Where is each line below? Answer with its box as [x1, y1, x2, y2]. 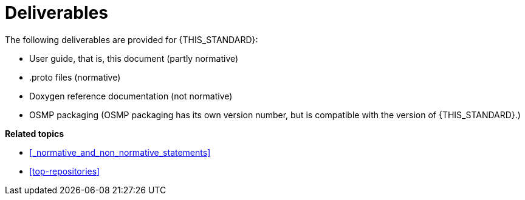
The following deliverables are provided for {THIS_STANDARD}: [5, 34, 258, 45]
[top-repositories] [29, 165, 100, 176]
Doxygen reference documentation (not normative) [29, 90, 233, 101]
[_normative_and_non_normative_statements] [29, 147, 211, 158]
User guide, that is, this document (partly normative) [29, 53, 239, 64]
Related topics [5, 128, 64, 139]
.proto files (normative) [29, 72, 121, 82]
